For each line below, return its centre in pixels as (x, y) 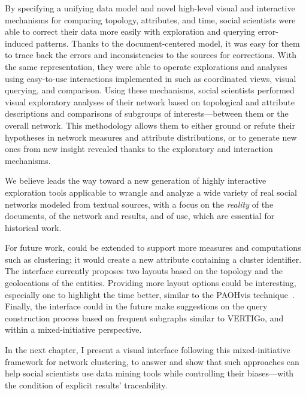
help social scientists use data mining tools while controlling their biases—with (149, 373)
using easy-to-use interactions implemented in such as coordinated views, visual (151, 78)
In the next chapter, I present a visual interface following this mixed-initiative (148, 350)
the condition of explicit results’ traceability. (86, 385)
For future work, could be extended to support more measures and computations (153, 247)
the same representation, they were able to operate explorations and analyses (146, 66)
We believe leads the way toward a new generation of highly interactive (136, 180)
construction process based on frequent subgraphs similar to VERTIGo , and (144, 317)
